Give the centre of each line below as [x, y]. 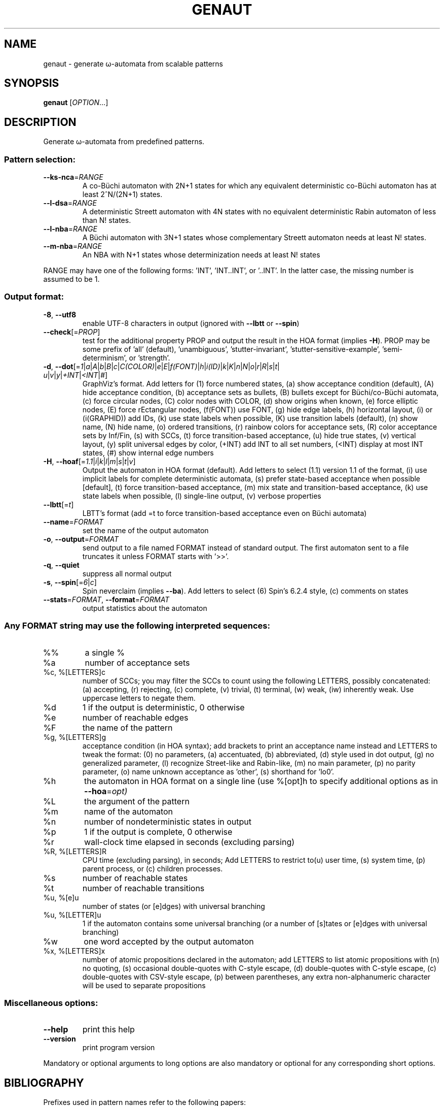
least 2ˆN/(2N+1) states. [122, 194]
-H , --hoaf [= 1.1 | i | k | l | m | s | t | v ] [89, 461]
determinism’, [105, 357]
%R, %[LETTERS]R [75, 851]
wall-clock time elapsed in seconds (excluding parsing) [189, 842]
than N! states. [107, 220]
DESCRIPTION [40, 122]
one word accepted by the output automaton [169, 941]
